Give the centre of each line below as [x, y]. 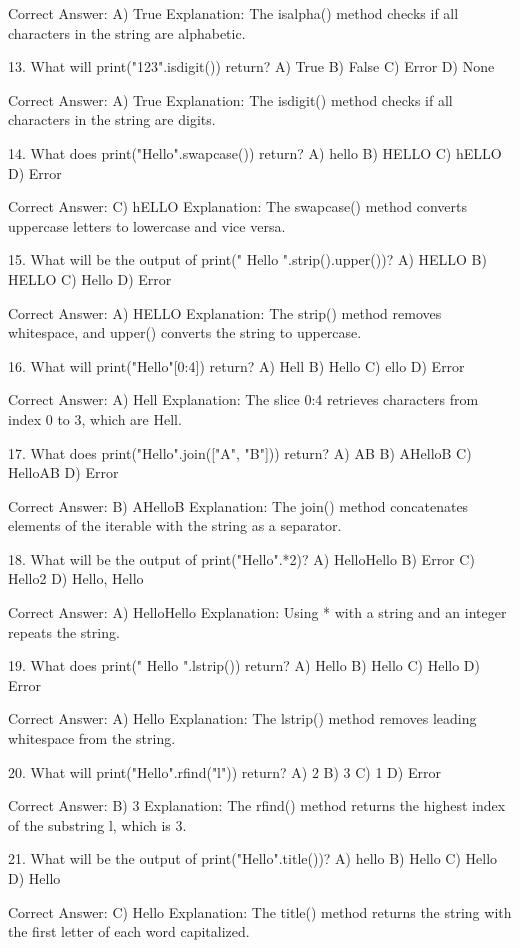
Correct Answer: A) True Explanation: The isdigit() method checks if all [230, 99]
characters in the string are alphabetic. [127, 32]
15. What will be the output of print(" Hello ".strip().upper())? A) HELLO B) [247, 259]
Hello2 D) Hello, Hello [76, 578]
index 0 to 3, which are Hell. [95, 418]
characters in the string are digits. [112, 119]
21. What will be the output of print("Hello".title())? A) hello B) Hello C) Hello [253, 858]
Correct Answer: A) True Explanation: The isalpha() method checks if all [233, 13]
